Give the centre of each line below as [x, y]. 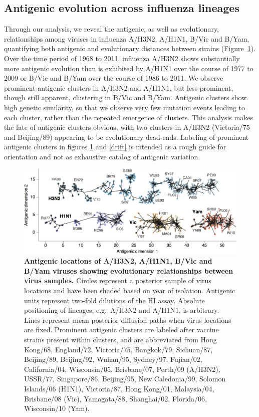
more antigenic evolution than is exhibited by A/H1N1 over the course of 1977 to [129, 68]
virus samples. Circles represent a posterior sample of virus [118, 280]
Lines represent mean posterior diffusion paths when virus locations [128, 320]
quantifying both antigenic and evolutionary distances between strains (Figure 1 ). [130, 48]
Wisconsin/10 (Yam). [57, 408]
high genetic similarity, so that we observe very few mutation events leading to [125, 107]
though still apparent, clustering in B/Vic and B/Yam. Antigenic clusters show [125, 97]
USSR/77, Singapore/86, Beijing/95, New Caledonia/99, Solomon [125, 379]
